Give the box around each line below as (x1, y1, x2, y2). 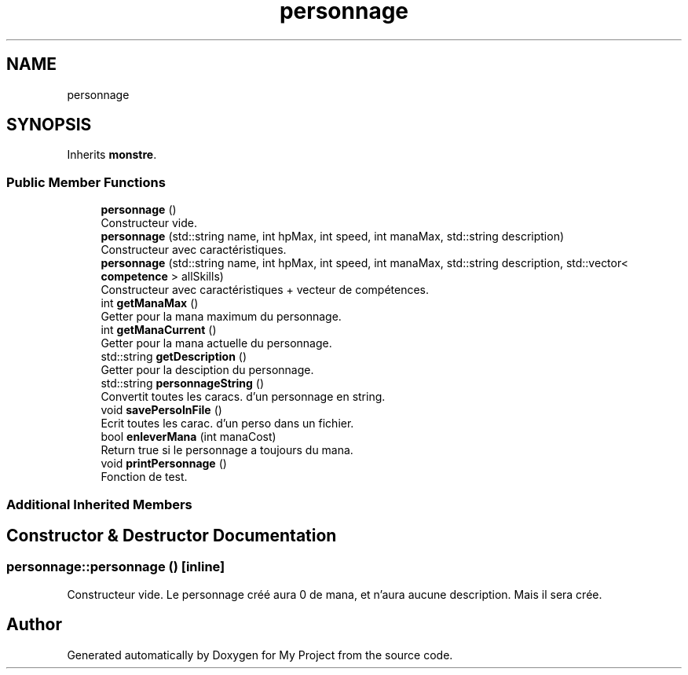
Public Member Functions (6, 174, 166, 190)
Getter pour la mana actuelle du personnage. (101, 336, 332, 350)
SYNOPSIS (6, 115, 92, 135)
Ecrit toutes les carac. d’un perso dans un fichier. (101, 416, 354, 431)
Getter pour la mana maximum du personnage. (101, 310, 342, 324)
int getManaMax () (101, 296, 199, 310)
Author (6, 614, 62, 635)
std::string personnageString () (101, 376, 265, 391)
